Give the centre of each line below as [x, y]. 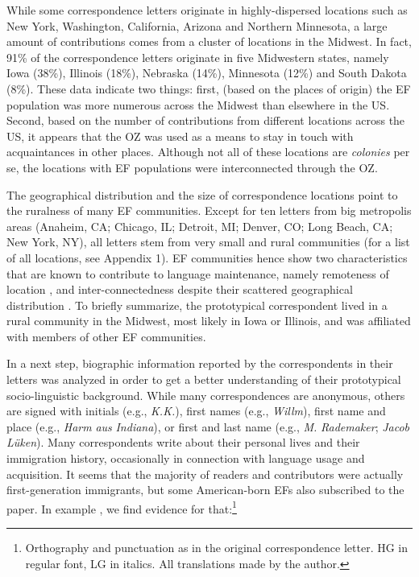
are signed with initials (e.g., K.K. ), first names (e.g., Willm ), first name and [196, 411]
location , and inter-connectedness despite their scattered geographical [180, 289]
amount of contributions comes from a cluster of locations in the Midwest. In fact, [209, 41]
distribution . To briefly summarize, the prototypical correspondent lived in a [197, 305]
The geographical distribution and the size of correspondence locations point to [202, 194]
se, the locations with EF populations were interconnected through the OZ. [192, 167]
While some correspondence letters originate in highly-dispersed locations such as [207, 10]
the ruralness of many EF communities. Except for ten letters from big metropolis [209, 210]
